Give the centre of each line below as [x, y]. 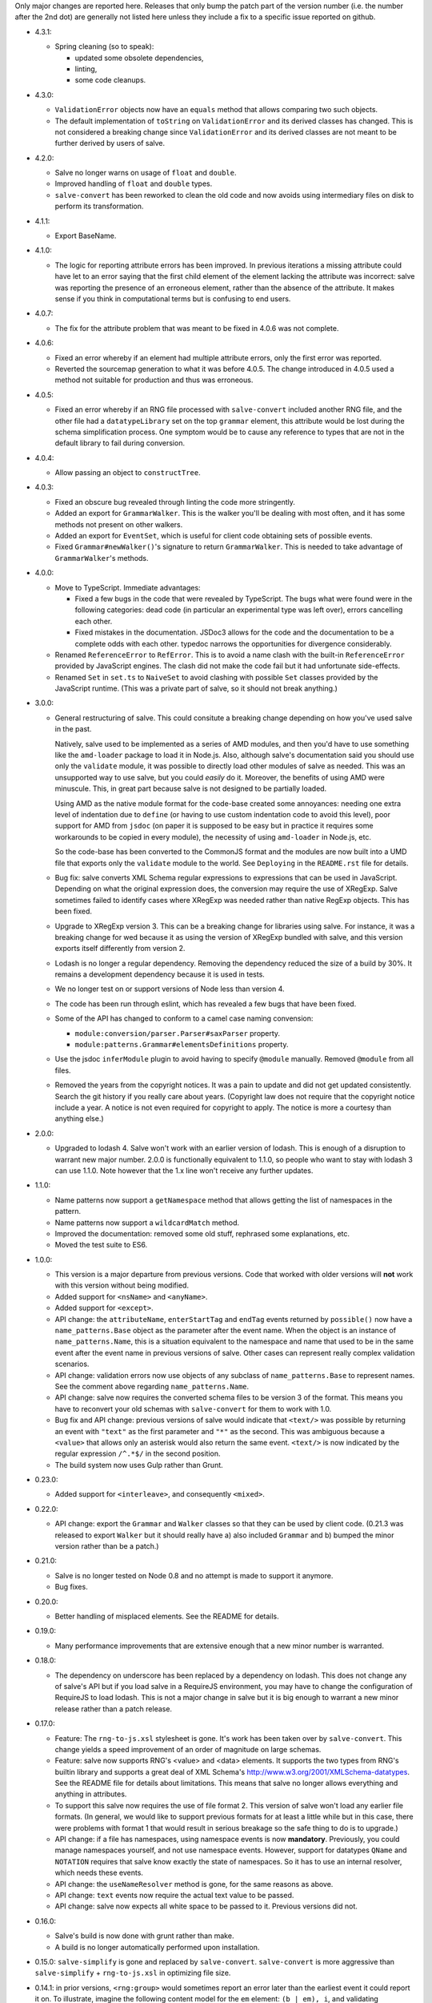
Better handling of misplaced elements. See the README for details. [167, 1616]
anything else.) [79, 1118]
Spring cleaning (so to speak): [104, 46]
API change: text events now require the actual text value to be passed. [174, 1895]
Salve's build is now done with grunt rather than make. [144, 1936]
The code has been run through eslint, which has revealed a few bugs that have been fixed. [206, 1004]
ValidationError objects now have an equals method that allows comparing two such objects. [216, 110]
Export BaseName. [86, 236]
